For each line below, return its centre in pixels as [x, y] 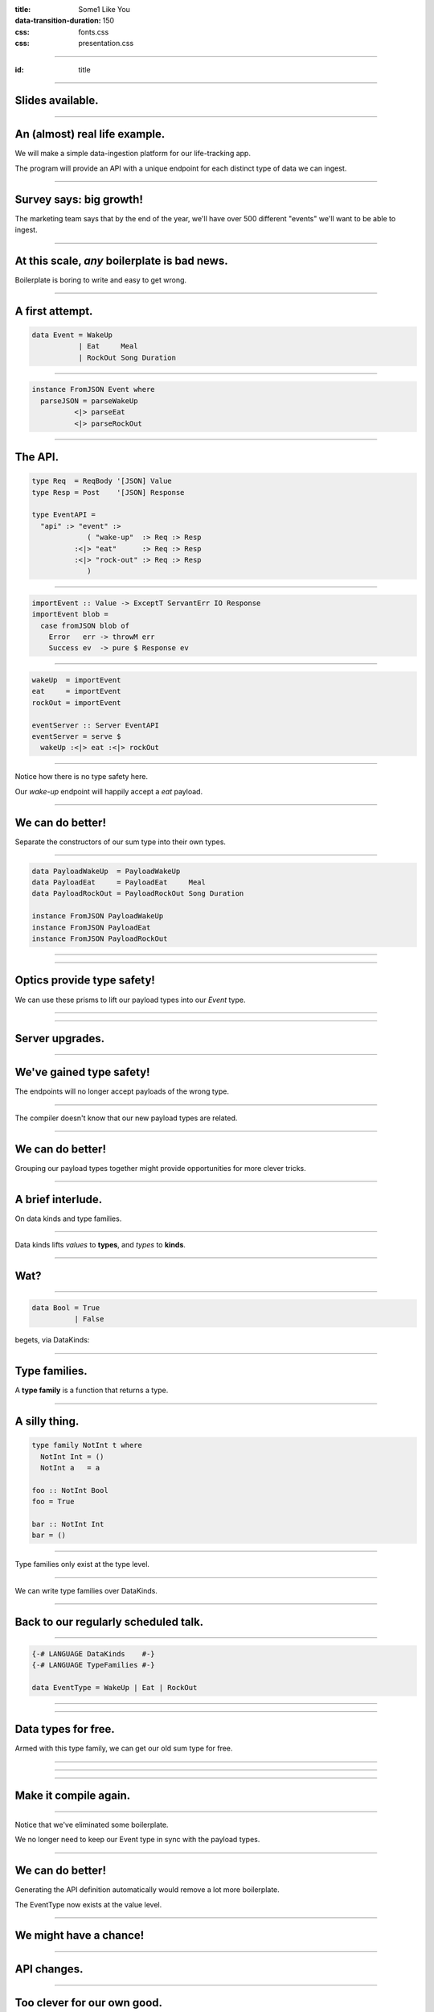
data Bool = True [66, 1308]
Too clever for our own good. [89, 2003]
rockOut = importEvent [76, 703]
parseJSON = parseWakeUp [89, 401]
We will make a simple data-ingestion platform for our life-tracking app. [133, 154]
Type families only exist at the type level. [82, 1565]
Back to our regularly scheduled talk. [109, 1622]
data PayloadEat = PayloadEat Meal [119, 882]
